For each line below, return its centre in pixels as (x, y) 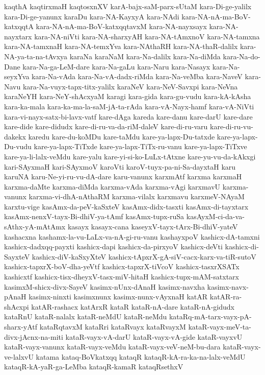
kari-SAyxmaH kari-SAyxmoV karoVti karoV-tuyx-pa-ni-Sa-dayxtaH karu (120, 166)
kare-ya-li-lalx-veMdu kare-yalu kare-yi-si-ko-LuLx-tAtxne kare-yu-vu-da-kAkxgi (130, 156)
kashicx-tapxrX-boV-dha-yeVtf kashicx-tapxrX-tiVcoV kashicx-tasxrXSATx (122, 266)
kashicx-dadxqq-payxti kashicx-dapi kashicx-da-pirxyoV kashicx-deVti (113, 247)
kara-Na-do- (242, 56)
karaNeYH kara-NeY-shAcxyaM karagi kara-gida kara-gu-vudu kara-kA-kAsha (128, 96)
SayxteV (17, 256)
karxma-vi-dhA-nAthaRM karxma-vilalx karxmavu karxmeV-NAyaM (137, 196)
